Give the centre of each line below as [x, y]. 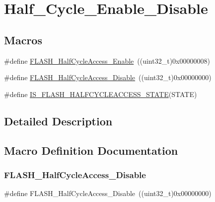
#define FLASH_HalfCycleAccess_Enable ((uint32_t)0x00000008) [107, 60]
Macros [23, 40]
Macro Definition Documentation [91, 150]
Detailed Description [58, 121]
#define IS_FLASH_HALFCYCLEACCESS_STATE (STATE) [101, 94]
